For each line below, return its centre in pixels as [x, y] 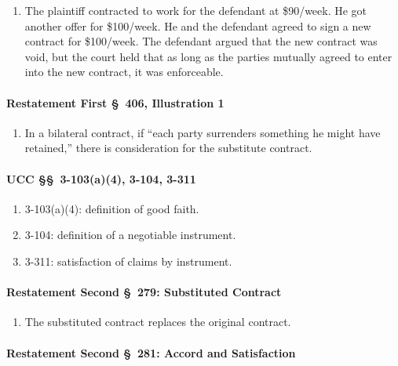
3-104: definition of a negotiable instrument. [130, 235]
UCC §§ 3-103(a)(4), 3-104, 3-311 [101, 178]
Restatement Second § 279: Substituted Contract [144, 292]
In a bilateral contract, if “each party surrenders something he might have [203, 132]
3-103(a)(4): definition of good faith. [112, 208]
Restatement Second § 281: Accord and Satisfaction [151, 352]
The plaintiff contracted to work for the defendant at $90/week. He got [196, 10]
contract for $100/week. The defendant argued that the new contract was [201, 41]
